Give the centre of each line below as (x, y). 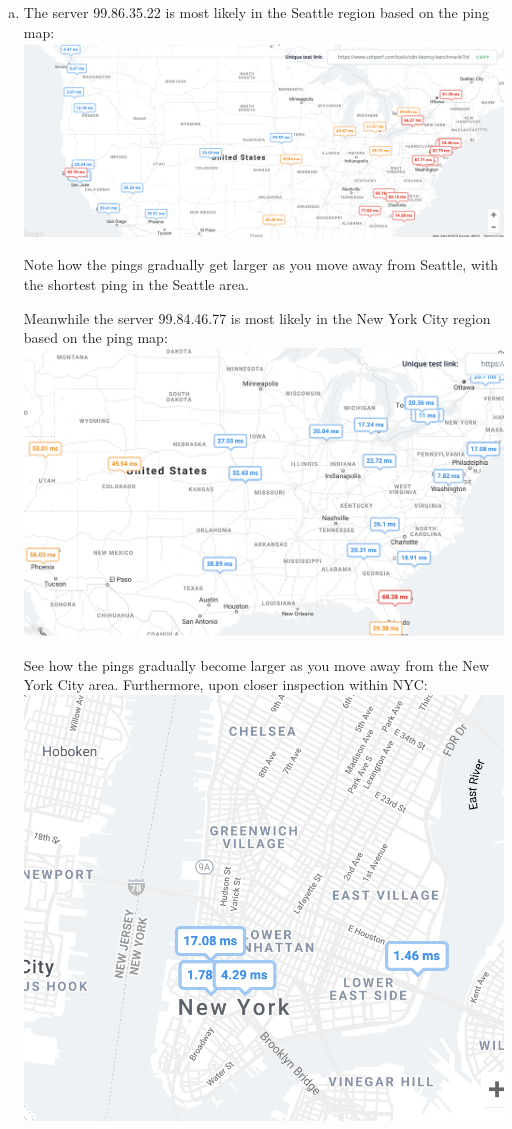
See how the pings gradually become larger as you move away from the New (256, 664)
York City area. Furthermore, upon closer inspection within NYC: (225, 684)
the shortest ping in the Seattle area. (136, 283)
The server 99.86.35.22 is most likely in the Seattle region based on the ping (256, 12)
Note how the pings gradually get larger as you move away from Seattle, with (261, 264)
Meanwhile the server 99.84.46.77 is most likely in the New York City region (257, 317)
